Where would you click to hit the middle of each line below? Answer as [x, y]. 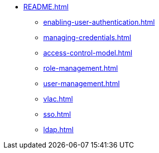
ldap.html [58, 129]
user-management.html [81, 83]
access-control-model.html [88, 53]
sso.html [57, 114]
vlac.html [58, 99]
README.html [46, 7]
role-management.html [81, 68]
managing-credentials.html [87, 37]
